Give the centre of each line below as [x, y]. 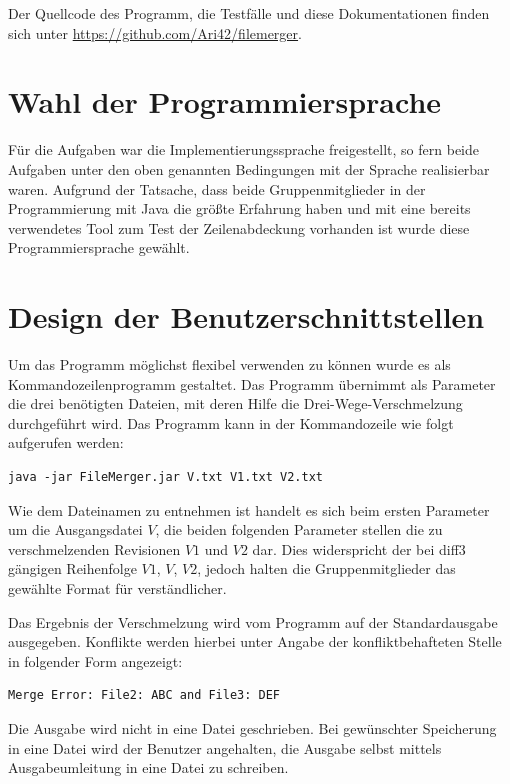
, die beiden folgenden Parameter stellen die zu [299, 529]
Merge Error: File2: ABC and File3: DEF [144, 695]
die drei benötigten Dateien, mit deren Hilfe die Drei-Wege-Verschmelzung [235, 403]
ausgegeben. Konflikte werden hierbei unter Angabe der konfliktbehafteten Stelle [255, 641]
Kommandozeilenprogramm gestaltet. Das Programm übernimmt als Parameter [252, 383]
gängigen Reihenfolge [72, 568]
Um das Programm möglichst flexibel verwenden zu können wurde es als [229, 364]
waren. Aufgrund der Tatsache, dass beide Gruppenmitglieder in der [217, 188]
